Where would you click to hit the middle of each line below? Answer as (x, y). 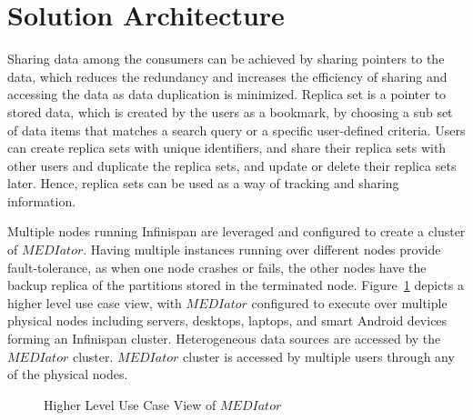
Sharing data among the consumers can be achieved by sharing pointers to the (226, 59)
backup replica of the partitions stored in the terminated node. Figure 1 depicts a (236, 285)
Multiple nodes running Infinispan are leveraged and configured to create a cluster (236, 231)
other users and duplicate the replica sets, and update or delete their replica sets (232, 165)
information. (42, 200)
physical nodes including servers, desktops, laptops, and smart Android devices (227, 320)
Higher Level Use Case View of (130, 404)
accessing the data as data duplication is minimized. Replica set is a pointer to (227, 94)
